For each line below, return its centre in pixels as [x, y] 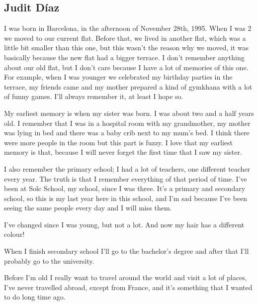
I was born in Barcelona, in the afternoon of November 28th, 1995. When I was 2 [128, 28]
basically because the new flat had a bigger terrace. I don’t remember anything [124, 57]
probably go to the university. [49, 260]
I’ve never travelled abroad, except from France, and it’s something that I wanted [128, 287]
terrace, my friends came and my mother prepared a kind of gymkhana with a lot [128, 86]
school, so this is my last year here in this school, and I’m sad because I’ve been [126, 198]
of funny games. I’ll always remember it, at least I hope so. [94, 96]
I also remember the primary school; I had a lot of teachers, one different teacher [127, 168]
